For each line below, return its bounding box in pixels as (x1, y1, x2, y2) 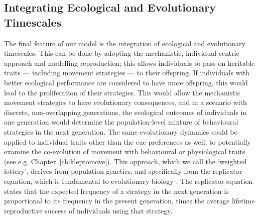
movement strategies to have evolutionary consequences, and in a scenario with (4, 97, 247, 107)
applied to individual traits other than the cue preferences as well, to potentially (4, 136, 251, 147)
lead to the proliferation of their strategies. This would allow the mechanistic (4, 87, 240, 97)
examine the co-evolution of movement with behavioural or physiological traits (4, 146, 245, 157)
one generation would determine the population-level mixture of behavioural (4, 117, 238, 127)
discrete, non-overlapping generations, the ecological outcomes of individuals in (4, 106, 247, 117)
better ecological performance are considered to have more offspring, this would (4, 77, 248, 87)
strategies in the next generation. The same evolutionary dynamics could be (4, 126, 237, 137)
